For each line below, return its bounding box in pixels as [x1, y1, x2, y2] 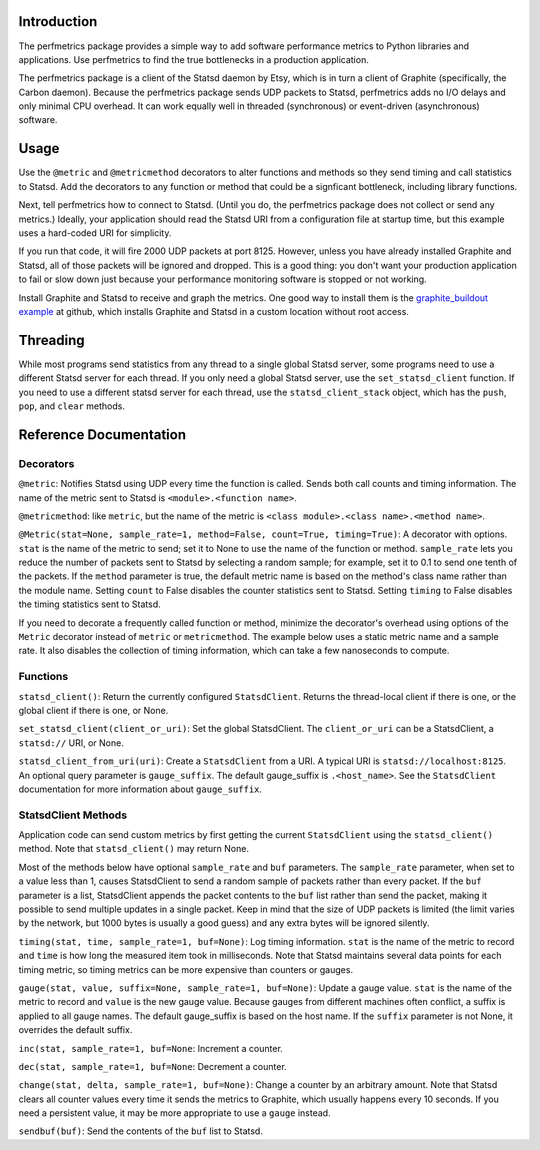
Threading [18, 331, 85, 349]
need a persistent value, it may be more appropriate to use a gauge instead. [18, 1107, 331, 1119]
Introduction [18, 13, 98, 30]
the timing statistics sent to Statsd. [18, 598, 161, 610]
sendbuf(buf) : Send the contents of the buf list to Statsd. [18, 1125, 264, 1137]
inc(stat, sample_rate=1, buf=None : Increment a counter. [18, 1042, 284, 1054]
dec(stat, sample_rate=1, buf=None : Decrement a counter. [18, 1060, 287, 1072]
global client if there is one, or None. [18, 704, 169, 716]
